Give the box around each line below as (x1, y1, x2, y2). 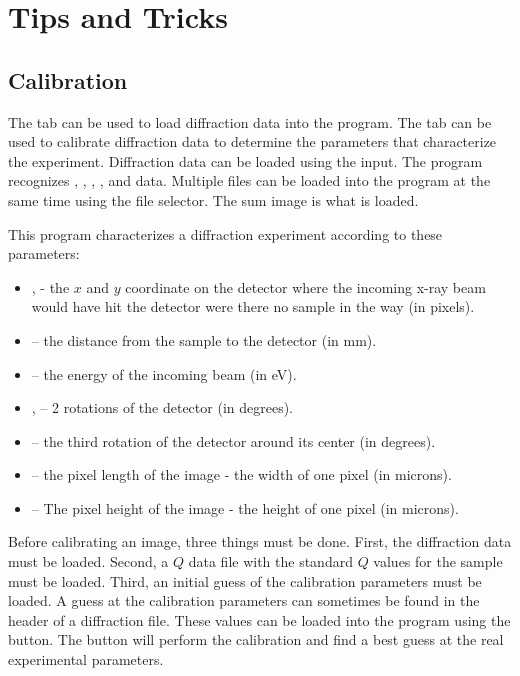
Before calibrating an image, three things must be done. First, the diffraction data (8, 531, 512, 552)
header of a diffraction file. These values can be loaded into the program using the (8, 609, 511, 630)
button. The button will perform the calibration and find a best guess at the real (8, 629, 504, 650)
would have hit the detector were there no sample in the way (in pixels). (31, 296, 475, 317)
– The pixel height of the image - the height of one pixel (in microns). (31, 497, 459, 518)
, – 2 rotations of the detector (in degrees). (31, 397, 293, 418)
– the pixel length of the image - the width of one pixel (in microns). (31, 464, 452, 485)
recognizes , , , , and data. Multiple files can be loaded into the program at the (8, 170, 491, 191)
